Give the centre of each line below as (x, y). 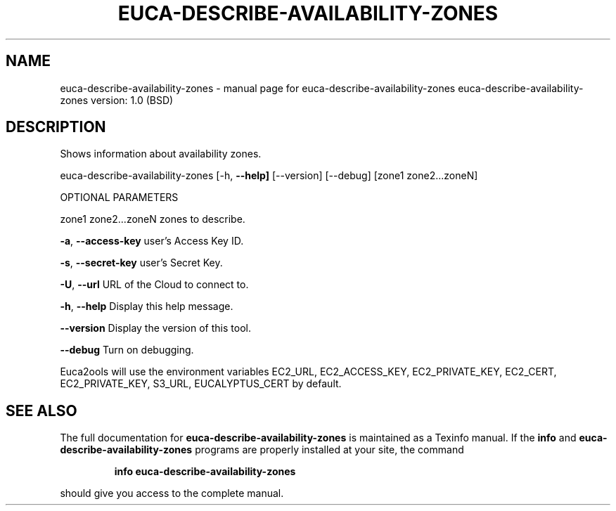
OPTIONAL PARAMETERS (119, 198)
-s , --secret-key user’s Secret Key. (141, 263)
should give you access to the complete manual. (172, 493)
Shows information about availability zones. (161, 154)
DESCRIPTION (56, 127)
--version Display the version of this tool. (155, 328)
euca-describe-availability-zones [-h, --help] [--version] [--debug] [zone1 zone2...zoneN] (269, 176)
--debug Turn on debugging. (127, 350)
